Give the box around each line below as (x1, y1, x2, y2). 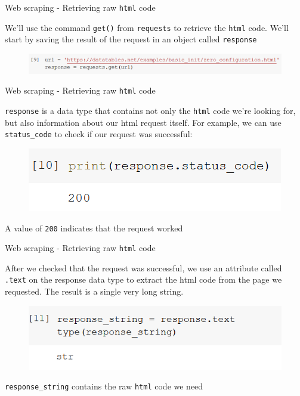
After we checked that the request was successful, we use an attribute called (5, 261, 282, 274)
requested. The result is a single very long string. (5, 285, 184, 298)
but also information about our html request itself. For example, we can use (5, 116, 282, 128)
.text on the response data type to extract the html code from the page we (5, 273, 282, 286)
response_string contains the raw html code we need (5, 380, 203, 392)
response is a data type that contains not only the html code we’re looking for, (5, 104, 296, 116)
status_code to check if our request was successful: (5, 128, 193, 140)
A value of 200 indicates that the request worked (5, 221, 183, 234)
